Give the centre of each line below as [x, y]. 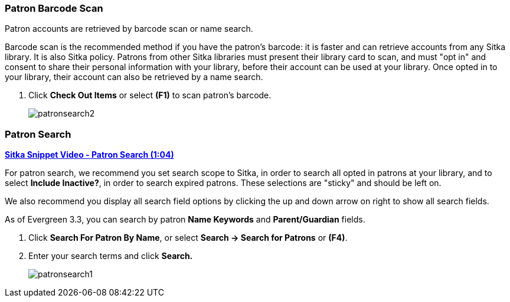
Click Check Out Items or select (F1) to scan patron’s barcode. [150, 95]
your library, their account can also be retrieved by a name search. [134, 77]
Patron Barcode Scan [54, 8]
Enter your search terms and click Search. [111, 256]
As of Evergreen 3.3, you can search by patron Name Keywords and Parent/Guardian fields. [185, 220]
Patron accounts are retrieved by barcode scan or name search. [129, 29]
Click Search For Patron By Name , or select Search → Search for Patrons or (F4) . [188, 238]
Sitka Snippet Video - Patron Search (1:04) [89, 155]
